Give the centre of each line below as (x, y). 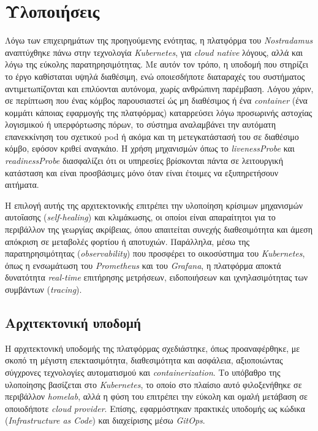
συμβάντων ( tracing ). (44, 289)
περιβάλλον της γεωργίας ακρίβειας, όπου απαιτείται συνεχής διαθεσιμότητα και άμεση (159, 229)
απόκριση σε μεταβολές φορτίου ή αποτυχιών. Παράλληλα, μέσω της (127, 241)
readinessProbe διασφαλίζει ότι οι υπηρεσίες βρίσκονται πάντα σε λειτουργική (144, 161)
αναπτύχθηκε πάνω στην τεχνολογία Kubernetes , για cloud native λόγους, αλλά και (154, 52)
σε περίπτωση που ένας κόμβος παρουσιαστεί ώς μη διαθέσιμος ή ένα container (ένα (156, 100)
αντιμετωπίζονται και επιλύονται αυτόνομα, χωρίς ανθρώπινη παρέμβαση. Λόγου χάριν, (159, 88)
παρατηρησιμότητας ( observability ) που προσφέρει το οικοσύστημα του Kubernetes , (155, 253)
